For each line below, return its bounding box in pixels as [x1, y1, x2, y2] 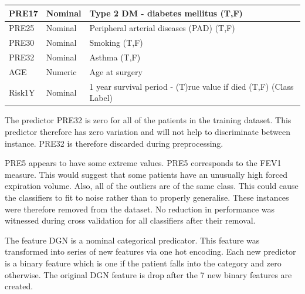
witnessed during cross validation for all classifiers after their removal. [5, 214, 256, 227]
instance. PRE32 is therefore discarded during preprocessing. [5, 137, 223, 149]
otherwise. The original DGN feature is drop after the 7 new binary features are [5, 268, 292, 281]
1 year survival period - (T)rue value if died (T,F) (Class [89, 80, 294, 92]
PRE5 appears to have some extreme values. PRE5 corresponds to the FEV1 [5, 157, 282, 169]
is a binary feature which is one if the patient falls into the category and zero [5, 256, 282, 269]
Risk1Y [9, 86, 35, 98]
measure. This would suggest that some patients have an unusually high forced [5, 168, 288, 180]
